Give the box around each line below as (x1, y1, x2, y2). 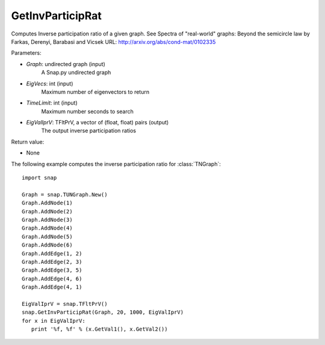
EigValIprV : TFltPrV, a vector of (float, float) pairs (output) (26, 119, 169, 126)
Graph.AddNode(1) (22, 200, 73, 207)
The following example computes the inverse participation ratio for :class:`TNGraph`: (11, 160, 221, 168)
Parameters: (11, 49, 42, 56)
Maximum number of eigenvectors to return (41, 88, 150, 96)
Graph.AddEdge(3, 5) (22, 267, 82, 273)
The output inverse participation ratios (41, 127, 137, 135)
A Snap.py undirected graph (41, 69, 111, 76)
